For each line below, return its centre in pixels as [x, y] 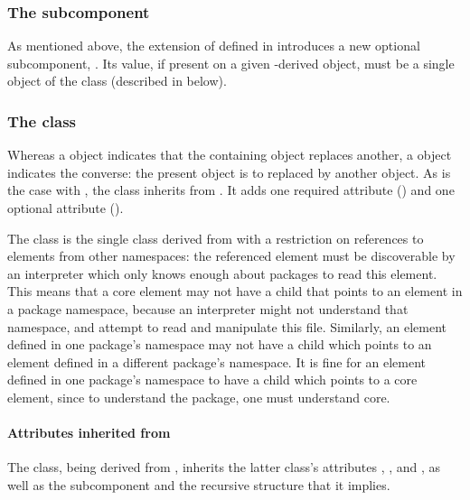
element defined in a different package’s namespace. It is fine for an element [217, 361]
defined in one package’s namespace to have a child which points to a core [212, 380]
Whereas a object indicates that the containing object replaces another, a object [230, 155]
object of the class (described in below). [117, 81]
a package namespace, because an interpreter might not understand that [208, 308]
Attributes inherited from [89, 433]
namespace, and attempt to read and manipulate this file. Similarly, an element [227, 326]
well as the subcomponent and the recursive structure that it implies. [199, 484]
